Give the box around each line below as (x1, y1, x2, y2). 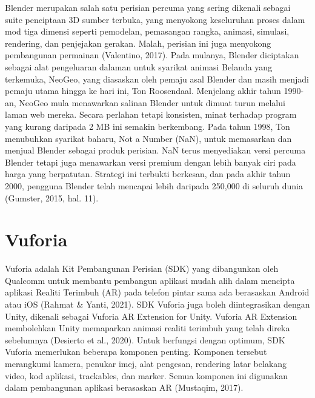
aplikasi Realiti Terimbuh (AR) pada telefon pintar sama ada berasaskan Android (5, 286, 310, 298)
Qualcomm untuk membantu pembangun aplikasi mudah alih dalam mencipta (5, 274, 295, 286)
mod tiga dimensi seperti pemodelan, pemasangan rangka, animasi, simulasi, (5, 25, 290, 38)
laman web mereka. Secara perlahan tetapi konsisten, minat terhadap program (5, 108, 297, 121)
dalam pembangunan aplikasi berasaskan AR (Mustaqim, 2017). (5, 381, 244, 394)
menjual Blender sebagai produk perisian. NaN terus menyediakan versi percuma (5, 144, 306, 157)
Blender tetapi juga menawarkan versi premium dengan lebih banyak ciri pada (5, 155, 296, 168)
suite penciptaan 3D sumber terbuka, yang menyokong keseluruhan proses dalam (5, 13, 305, 25)
